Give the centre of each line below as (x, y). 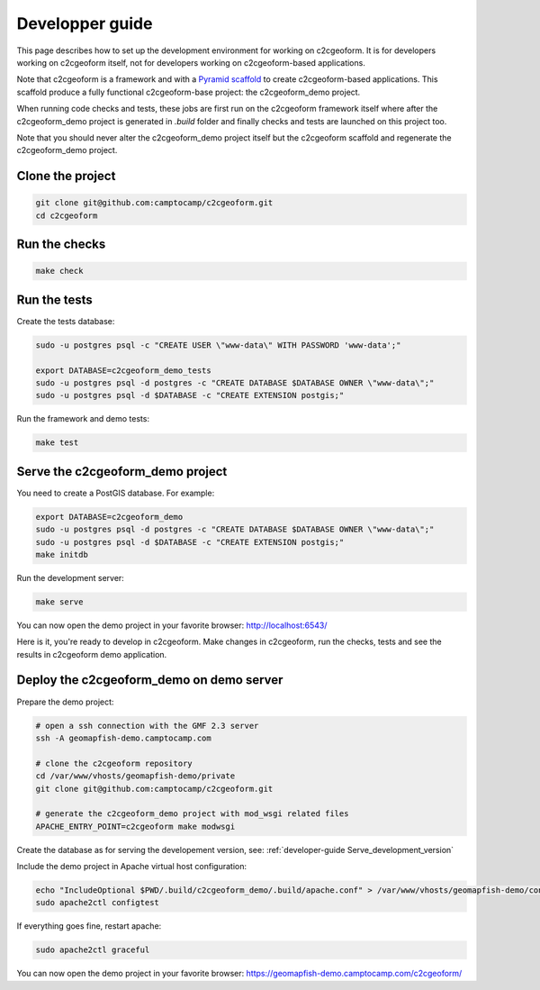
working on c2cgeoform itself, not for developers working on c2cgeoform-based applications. (191, 62)
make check (59, 271)
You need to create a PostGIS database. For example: (116, 493)
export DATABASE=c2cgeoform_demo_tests (123, 370)
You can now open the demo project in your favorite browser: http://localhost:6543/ (172, 625)
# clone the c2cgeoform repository (114, 763)
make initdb (62, 554)
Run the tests (55, 300)
